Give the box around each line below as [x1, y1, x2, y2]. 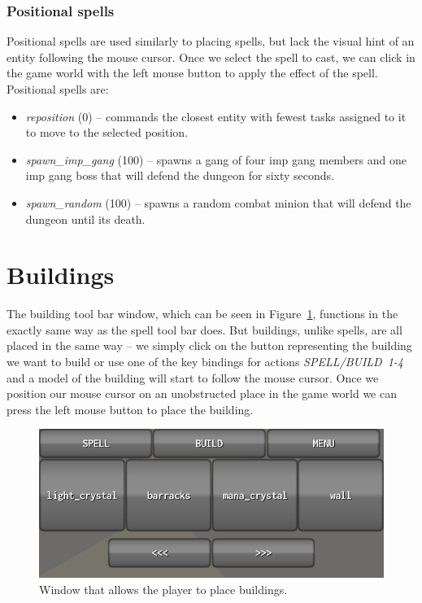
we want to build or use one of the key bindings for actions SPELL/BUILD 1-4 [7, 353, 403, 370]
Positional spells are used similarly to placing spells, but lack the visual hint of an [7, 33, 415, 50]
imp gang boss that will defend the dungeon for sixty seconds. [25, 167, 335, 184]
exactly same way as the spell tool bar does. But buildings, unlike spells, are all [7, 321, 402, 338]
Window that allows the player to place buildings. [39, 580, 288, 597]
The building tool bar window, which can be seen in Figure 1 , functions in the [7, 305, 398, 322]
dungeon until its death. [25, 210, 146, 227]
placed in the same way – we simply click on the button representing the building [7, 337, 412, 354]
